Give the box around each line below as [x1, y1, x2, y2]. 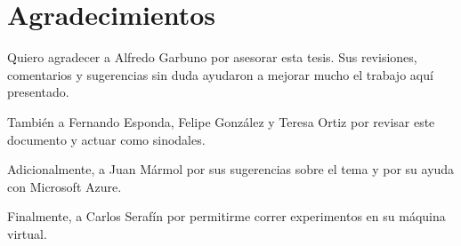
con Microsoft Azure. [7, 177, 122, 195]
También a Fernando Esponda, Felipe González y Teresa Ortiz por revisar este [7, 112, 435, 131]
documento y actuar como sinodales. [7, 130, 206, 148]
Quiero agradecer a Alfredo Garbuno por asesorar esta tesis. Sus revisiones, [7, 48, 417, 67]
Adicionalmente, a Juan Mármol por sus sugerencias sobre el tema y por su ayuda [7, 160, 455, 179]
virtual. [7, 224, 47, 242]
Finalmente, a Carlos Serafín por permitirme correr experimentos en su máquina [7, 207, 446, 226]
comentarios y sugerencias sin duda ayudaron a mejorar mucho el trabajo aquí [7, 65, 433, 83]
